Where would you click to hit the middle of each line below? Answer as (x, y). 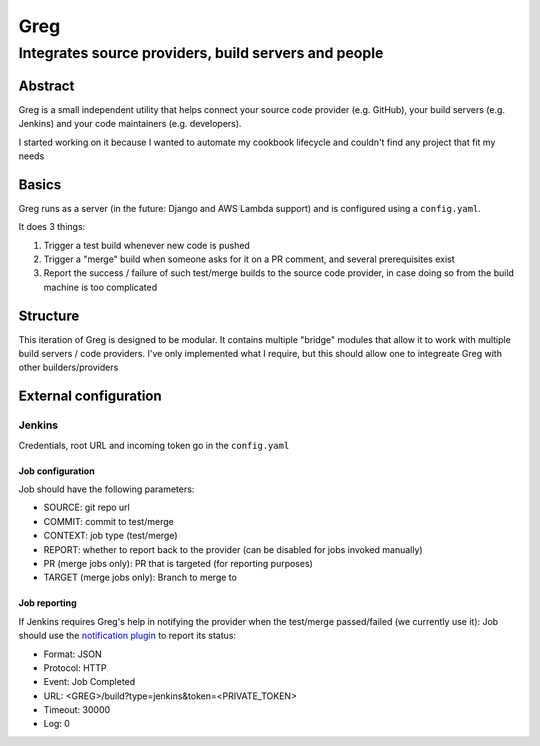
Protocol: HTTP (75, 667)
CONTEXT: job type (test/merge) (111, 536)
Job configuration (56, 471)
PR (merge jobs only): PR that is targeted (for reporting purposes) (178, 563)
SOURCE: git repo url (86, 507)
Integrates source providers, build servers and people (201, 53)
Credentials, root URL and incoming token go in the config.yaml (154, 445)
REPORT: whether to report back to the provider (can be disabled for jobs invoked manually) (233, 549)
